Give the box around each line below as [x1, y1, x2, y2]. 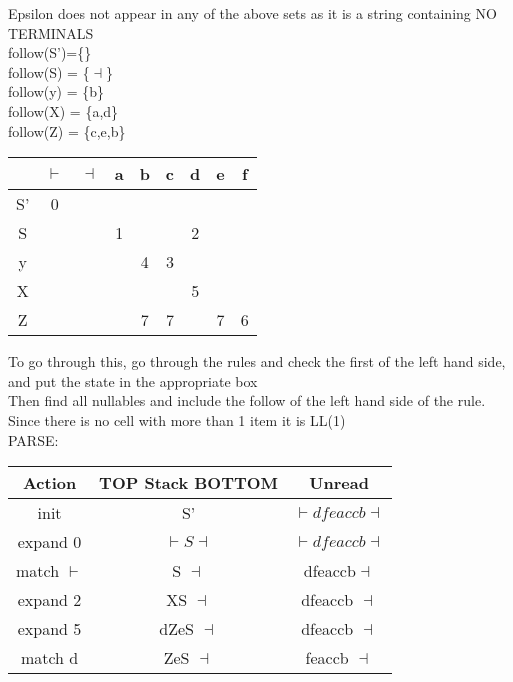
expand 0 [17, 530, 82, 554]
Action [22, 471, 77, 495]
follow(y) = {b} [8, 81, 105, 102]
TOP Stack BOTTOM [99, 471, 279, 495]
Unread [309, 471, 369, 495]
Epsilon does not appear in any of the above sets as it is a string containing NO [8, 3, 497, 23]
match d [20, 646, 79, 670]
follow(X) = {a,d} [8, 100, 119, 121]
